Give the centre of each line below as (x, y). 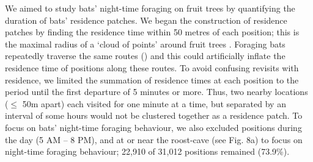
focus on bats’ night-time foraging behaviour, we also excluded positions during (153, 127)
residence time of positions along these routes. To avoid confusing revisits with (152, 67)
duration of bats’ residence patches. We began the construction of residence (146, 20)
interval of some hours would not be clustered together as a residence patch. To (154, 115)
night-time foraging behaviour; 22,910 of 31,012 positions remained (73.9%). (147, 151)
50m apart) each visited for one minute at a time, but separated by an (154, 103)
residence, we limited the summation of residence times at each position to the (152, 79)
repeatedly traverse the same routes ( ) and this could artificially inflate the (145, 56)
